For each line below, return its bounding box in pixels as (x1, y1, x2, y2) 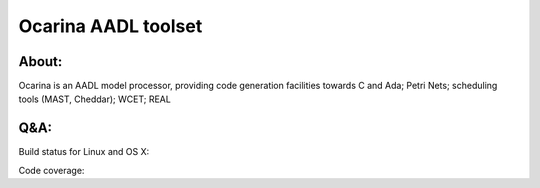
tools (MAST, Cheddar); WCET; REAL (18, 93, 172, 105)
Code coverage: (18, 164, 85, 176)
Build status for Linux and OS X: (18, 146, 150, 158)
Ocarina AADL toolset (18, 15, 203, 37)
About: (18, 53, 63, 70)
